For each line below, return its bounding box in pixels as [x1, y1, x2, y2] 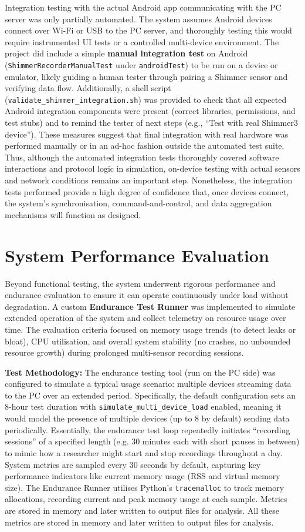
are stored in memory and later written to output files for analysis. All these [5, 504, 280, 516]
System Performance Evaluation [5, 243, 269, 267]
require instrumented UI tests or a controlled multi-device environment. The [5, 35, 279, 48]
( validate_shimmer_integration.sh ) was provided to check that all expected [5, 93, 287, 105]
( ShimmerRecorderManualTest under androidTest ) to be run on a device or [5, 58, 278, 71]
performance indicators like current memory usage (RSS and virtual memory [5, 470, 280, 482]
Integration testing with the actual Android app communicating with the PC [5, 1, 282, 13]
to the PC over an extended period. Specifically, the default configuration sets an [5, 389, 296, 401]
